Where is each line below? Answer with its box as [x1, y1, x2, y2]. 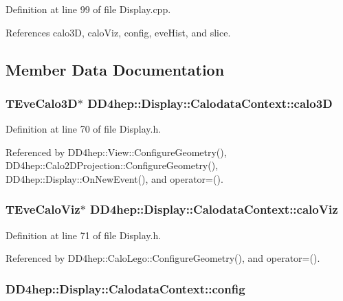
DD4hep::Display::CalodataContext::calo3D [87, 94, 333, 111]
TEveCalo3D [5, 94, 78, 111]
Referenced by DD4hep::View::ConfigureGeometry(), [5, 144, 227, 159]
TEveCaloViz [5, 201, 80, 218]
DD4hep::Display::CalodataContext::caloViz [90, 201, 338, 218]
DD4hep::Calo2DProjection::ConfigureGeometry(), [5, 158, 219, 172]
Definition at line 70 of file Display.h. [5, 122, 162, 136]
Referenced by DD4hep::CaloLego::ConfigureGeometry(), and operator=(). [5, 251, 320, 265]
